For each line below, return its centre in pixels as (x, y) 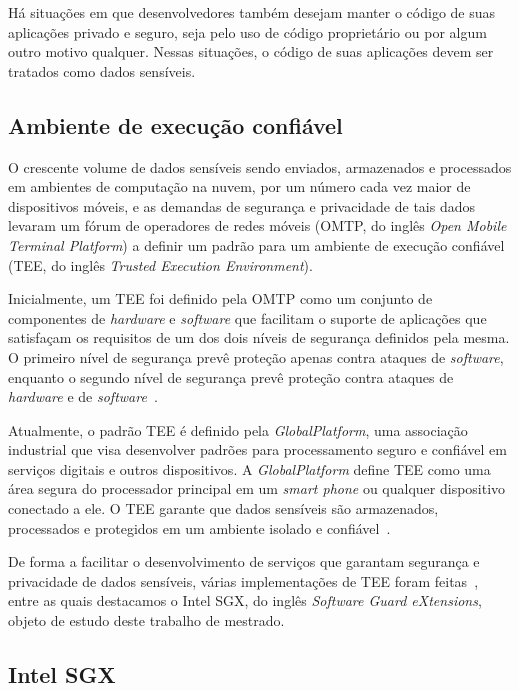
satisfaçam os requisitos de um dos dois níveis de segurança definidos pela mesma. (259, 337)
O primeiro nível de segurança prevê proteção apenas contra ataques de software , (256, 356)
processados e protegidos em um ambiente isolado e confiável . (199, 527)
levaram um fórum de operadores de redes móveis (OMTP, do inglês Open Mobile (257, 225)
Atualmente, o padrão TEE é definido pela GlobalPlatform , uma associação (238, 429)
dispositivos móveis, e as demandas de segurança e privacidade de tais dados (241, 205)
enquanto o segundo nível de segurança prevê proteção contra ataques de (231, 376)
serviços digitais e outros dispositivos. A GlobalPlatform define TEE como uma (249, 468)
